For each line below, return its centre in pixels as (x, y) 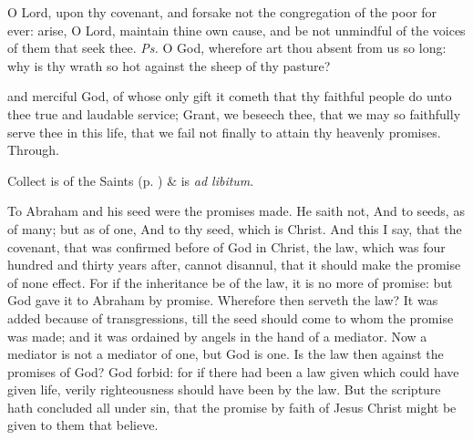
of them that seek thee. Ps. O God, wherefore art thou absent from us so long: (227, 48)
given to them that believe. (83, 425)
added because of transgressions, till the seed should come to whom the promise (231, 317)
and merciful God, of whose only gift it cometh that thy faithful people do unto (230, 96)
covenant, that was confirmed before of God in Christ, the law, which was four (226, 246)
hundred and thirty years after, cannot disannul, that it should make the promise (234, 265)
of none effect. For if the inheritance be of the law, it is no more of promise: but (230, 282)
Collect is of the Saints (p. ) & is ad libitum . (131, 180)
